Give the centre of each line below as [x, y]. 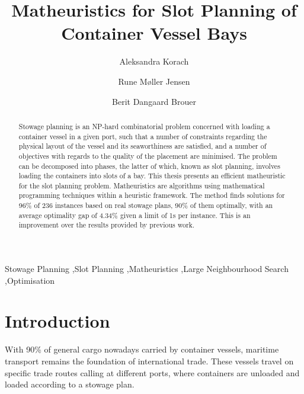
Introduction [57, 321]
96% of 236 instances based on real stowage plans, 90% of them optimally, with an [146, 205]
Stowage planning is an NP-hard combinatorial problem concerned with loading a [144, 126]
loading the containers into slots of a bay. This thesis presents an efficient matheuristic [152, 176]
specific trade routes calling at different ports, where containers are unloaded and [152, 372]
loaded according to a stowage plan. [70, 384]
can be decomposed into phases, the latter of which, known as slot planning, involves [149, 166]
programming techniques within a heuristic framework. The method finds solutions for [152, 195]
